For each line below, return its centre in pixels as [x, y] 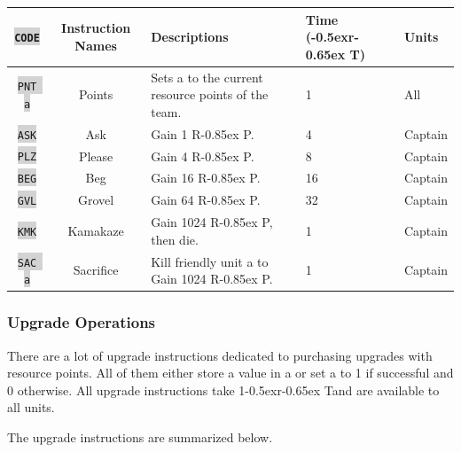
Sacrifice [96, 270]
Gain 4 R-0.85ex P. [203, 156]
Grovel [96, 200]
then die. [175, 239]
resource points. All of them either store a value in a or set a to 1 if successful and [230, 373]
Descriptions [190, 37]
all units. [31, 407]
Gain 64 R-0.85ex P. [206, 200]
